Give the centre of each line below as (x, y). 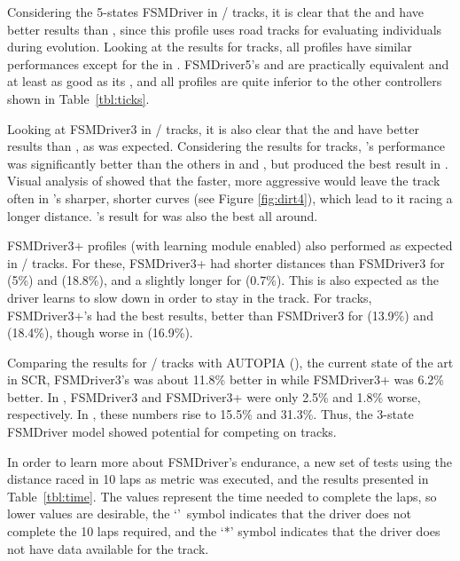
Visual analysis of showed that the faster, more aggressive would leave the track (224, 181)
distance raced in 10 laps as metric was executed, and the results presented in (218, 479)
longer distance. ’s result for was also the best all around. (163, 215)
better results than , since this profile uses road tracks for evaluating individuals (225, 29)
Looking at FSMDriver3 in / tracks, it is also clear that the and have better (213, 128)
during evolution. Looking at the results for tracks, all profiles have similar (210, 47)
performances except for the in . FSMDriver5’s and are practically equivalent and (228, 63)
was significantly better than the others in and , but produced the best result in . (228, 163)
